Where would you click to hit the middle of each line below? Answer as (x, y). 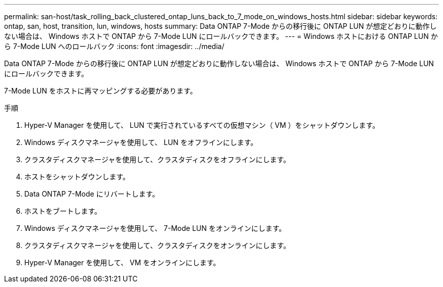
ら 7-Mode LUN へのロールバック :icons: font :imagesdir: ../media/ (114, 46)
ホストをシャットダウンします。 (77, 177)
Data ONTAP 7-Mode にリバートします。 (92, 194)
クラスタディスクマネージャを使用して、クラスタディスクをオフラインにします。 (157, 159)
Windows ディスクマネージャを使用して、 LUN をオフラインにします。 (141, 142)
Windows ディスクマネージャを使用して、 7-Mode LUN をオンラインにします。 (155, 228)
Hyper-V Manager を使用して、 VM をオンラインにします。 (122, 262)
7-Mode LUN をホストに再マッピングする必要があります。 (101, 91)
